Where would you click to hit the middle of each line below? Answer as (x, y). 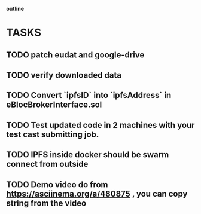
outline (15, 9)
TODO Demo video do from (57, 184)
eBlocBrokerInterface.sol (54, 105)
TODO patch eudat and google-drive (75, 55)
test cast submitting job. (53, 134)
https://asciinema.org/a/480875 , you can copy (97, 194)
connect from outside (47, 164)
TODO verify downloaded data (64, 75)
